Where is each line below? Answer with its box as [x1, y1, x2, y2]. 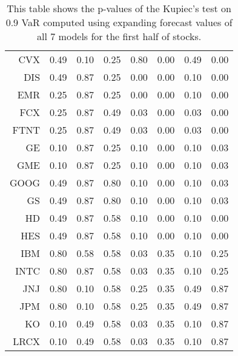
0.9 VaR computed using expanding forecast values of [5, 15, 233, 29]
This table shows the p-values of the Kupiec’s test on [7, 1, 231, 15]
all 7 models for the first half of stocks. [37, 29, 202, 43]
